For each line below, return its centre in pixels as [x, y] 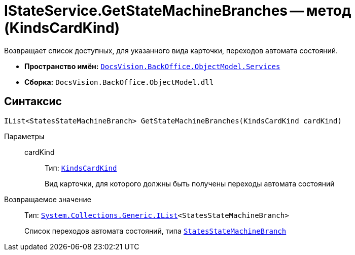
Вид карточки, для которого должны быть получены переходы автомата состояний [190, 183]
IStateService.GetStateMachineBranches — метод [178, 11]
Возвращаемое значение [48, 199]
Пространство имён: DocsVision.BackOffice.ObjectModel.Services [152, 66]
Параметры [24, 136]
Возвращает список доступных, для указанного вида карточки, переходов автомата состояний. [171, 50]
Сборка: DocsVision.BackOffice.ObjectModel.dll [119, 82]
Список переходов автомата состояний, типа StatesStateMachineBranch [155, 231]
